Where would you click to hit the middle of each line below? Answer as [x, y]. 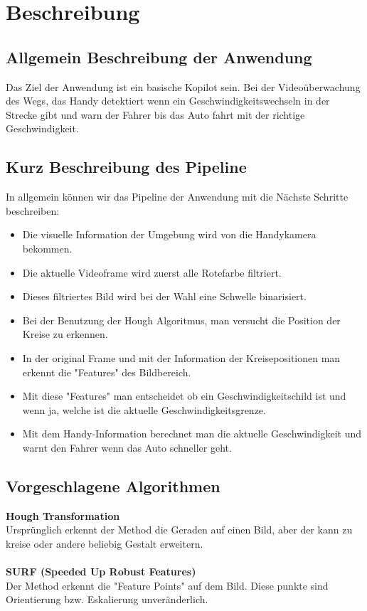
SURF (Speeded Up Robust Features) [101, 572]
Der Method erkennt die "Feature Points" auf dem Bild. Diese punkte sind [167, 585]
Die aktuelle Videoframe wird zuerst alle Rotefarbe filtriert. [152, 272]
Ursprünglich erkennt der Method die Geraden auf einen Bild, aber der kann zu [179, 530]
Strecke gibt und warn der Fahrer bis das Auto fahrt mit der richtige [155, 114]
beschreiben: [33, 210]
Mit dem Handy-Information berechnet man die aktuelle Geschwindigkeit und [192, 434]
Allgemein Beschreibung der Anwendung [159, 57]
